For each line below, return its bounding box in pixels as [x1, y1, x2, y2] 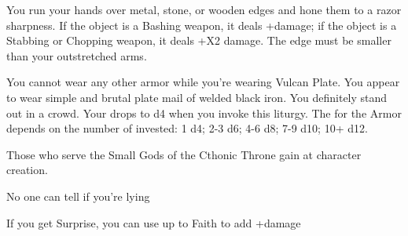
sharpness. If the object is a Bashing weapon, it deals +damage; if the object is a [6, 16, 397, 33]
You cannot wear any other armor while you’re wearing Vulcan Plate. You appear [6, 74, 400, 90]
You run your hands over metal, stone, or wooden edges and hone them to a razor [6, 2, 402, 17]
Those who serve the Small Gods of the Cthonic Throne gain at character [6, 146, 362, 162]
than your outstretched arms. [6, 47, 147, 64]
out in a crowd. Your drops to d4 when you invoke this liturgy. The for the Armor [6, 104, 402, 121]
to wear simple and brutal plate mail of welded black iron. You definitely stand [6, 89, 388, 105]
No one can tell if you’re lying [6, 187, 150, 204]
